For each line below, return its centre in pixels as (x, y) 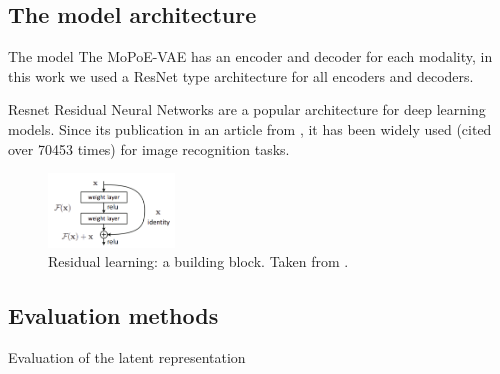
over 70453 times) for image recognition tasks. (149, 148)
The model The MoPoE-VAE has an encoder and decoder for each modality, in (250, 56)
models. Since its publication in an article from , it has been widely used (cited (250, 128)
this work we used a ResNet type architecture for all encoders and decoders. (241, 75)
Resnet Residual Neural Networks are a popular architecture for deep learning (247, 109)
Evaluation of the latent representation (127, 357)
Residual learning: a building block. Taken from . (198, 261)
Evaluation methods (113, 315)
